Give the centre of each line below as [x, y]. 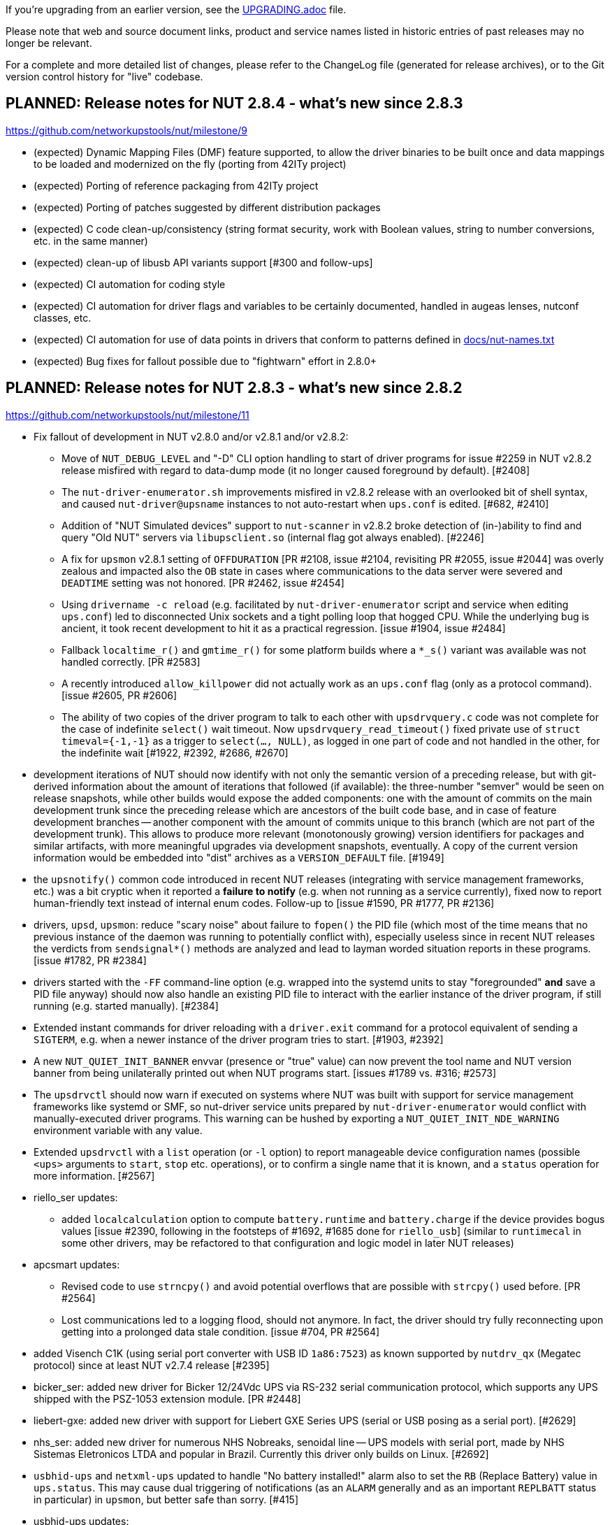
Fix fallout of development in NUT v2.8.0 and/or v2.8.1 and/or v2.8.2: [191, 436]
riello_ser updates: [76, 1197]
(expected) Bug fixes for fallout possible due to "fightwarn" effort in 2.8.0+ [205, 361]
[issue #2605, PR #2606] [119, 695]
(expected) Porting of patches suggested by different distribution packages [207, 207]
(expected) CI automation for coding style [130, 284]
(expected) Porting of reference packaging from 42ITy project [176, 185]
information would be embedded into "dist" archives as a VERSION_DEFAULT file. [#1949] [239, 857]
